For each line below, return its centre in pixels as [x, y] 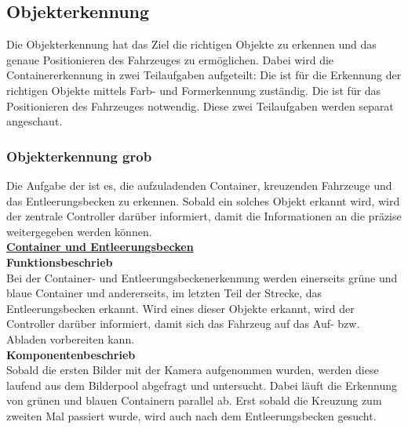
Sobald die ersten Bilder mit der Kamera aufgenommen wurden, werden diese [193, 370]
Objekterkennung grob [79, 156]
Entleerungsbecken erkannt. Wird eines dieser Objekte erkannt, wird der [180, 308]
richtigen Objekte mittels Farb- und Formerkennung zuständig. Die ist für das [194, 90]
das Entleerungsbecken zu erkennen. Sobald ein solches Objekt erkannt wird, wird [203, 200]
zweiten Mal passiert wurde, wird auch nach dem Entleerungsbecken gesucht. [191, 415]
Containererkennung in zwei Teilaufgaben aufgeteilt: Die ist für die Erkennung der [204, 75]
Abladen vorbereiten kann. [71, 338]
